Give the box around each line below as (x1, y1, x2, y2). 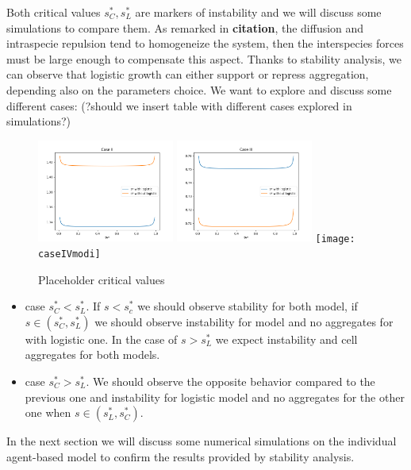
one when (25, 404, 71, 421)
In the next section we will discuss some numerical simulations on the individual (6, 433, 397, 449)
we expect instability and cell (215, 330, 358, 347)
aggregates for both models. (25, 346, 160, 363)
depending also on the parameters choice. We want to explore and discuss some (6, 81, 392, 98)
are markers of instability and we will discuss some (135, 4, 382, 20)
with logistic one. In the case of (25, 330, 178, 347)
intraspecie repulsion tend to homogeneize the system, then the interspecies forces (6, 35, 404, 52)
